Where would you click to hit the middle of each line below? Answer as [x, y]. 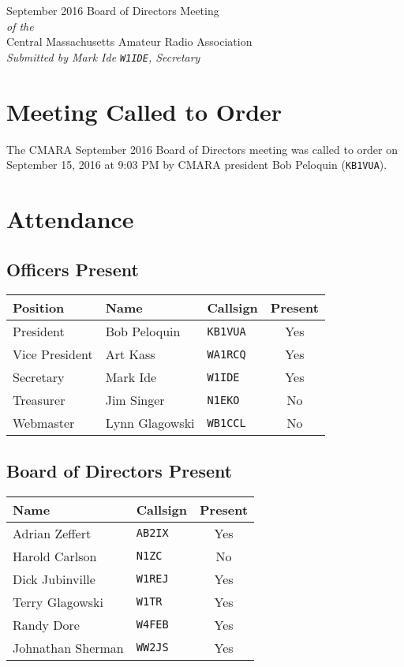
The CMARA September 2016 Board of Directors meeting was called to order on [202, 149]
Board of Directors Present [120, 470]
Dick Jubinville [54, 579]
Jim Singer [135, 400]
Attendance [70, 219]
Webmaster [44, 423]
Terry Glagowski [58, 601]
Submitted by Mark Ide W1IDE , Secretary [103, 56]
